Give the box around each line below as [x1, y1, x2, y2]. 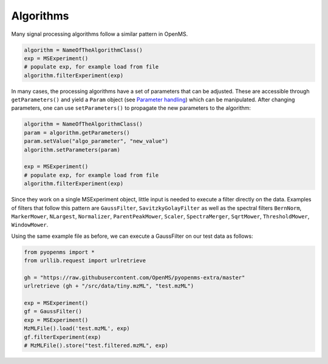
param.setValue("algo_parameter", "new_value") [24, 138, 168, 145]
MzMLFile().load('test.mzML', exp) [24, 325, 130, 332]
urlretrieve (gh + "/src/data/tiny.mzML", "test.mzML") [24, 283, 194, 289]
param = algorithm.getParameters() [24, 129, 130, 136]
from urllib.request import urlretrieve [24, 257, 146, 264]
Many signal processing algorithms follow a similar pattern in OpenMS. [11, 30, 188, 38]
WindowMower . [11, 221, 49, 229]
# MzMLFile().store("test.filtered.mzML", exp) [24, 342, 168, 349]
